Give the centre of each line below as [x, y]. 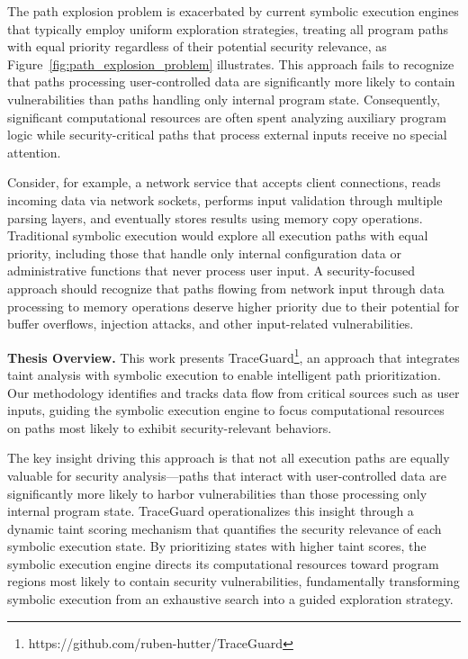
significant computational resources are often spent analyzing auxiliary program [227, 117]
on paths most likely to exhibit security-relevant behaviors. [170, 427]
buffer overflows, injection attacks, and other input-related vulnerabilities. [211, 324]
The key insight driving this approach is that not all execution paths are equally [229, 458]
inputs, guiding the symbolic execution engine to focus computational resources [226, 410]
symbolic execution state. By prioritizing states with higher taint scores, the [217, 546]
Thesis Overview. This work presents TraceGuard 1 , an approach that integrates [234, 356]
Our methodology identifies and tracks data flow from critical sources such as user [234, 392]
